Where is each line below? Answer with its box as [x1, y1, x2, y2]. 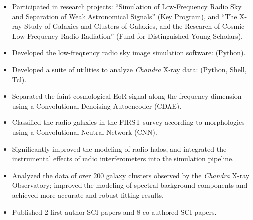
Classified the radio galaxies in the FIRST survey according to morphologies [12, 117, 245, 127]
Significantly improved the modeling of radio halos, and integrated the [12, 143, 227, 154]
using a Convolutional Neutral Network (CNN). [12, 126, 157, 137]
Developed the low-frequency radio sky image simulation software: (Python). [12, 47, 246, 58]
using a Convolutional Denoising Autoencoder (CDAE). [12, 100, 182, 110]
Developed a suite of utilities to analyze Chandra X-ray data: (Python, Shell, [12, 64, 247, 74]
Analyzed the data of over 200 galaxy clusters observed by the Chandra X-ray [12, 170, 250, 180]
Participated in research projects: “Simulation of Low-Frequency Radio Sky [12, 1, 242, 11]
